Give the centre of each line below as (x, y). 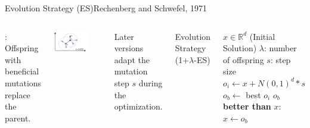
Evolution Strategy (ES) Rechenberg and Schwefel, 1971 (106, 8)
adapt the (132, 59)
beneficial (22, 71)
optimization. (138, 106)
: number (280, 48)
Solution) (240, 48)
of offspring (244, 59)
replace (18, 94)
